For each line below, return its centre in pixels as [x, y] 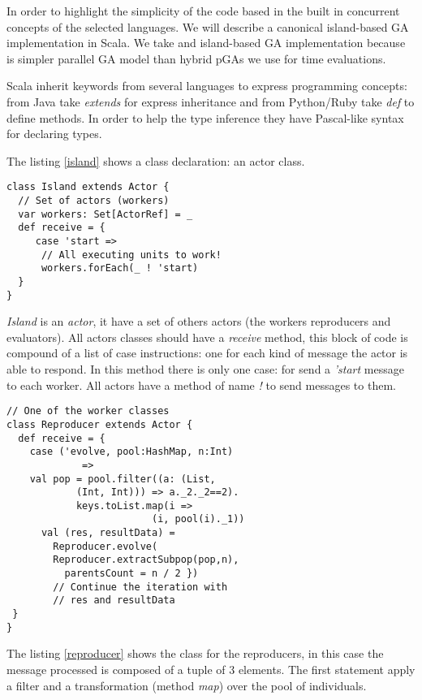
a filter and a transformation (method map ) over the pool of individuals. [187, 685]
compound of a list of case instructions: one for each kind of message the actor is [207, 353]
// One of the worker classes [88, 411]
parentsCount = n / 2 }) [131, 574]
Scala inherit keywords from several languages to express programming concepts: [207, 86]
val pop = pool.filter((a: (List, [123, 479]
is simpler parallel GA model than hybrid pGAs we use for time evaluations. [196, 58]
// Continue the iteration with [140, 587]
